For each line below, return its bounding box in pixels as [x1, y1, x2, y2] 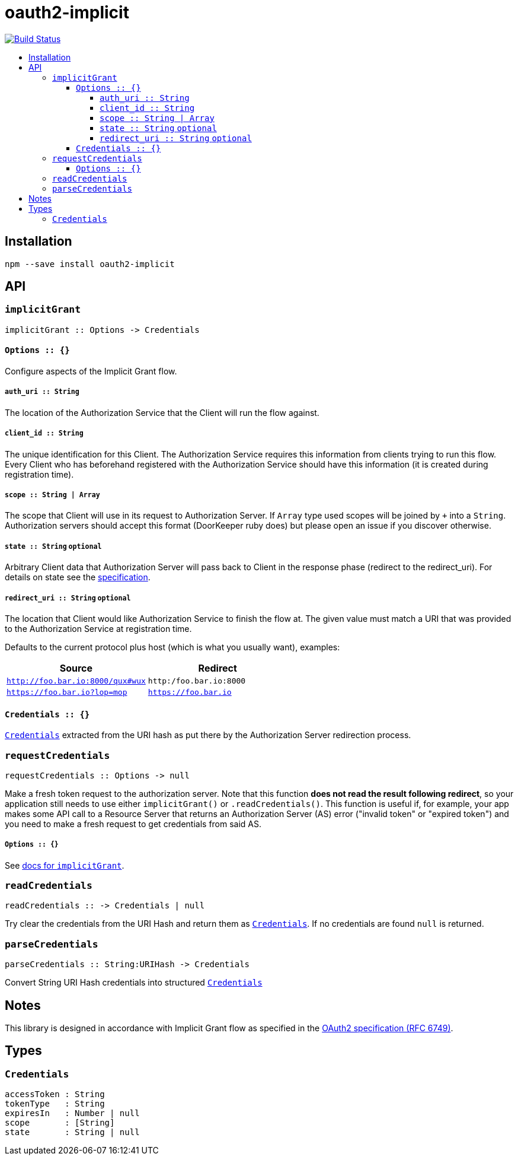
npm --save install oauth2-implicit [5, 259, 175, 269]
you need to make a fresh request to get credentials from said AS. [5, 818, 262, 829]
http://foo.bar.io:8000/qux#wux [7, 676, 146, 685]
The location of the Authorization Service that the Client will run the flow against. [5, 407, 319, 418]
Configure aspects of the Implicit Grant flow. [5, 366, 177, 377]
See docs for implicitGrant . [5, 860, 124, 870]
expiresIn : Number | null [5, 1108, 140, 1118]
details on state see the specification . [5, 572, 151, 583]
